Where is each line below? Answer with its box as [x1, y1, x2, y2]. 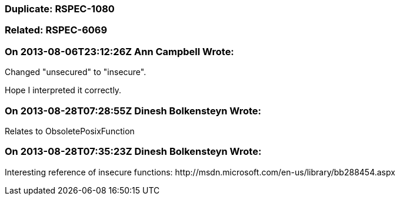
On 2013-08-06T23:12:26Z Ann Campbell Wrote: [5, 45, 234, 57]
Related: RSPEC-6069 [5, 24, 108, 36]
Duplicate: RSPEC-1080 [5, 3, 115, 15]
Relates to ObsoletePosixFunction [5, 126, 135, 136]
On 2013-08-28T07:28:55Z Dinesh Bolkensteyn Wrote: [5, 104, 262, 117]
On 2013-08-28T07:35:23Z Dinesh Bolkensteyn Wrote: [5, 145, 262, 158]
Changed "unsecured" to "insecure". [5, 67, 146, 77]
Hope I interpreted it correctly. [5, 85, 122, 96]
